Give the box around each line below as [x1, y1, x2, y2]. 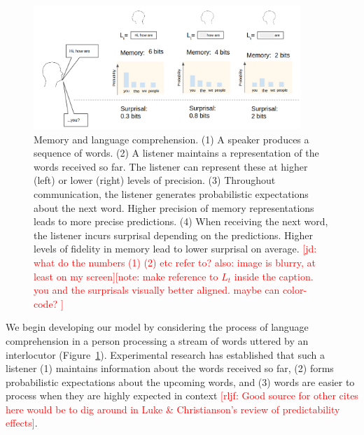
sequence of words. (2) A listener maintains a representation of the [34, 145, 319, 160]
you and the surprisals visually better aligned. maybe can [34, 283, 280, 297]
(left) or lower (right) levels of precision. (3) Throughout [34, 173, 276, 187]
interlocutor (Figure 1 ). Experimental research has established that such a [6, 347, 325, 362]
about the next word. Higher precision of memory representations [34, 200, 314, 215]
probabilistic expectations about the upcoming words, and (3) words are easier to [6, 374, 355, 389]
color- [282, 283, 307, 297]
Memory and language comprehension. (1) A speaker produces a [34, 131, 309, 146]
